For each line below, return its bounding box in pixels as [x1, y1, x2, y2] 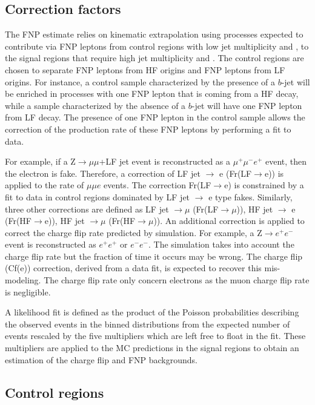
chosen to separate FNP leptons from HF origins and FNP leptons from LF [5, 63, 285, 76]
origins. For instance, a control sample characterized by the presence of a [5, 75, 275, 88]
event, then [265, 155, 307, 168]
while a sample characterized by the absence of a [5, 99, 186, 111]
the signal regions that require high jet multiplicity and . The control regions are [5, 51, 304, 64]
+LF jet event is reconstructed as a [99, 155, 231, 168]
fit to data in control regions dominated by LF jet [5, 190, 190, 203]
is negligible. [5, 285, 51, 298]
